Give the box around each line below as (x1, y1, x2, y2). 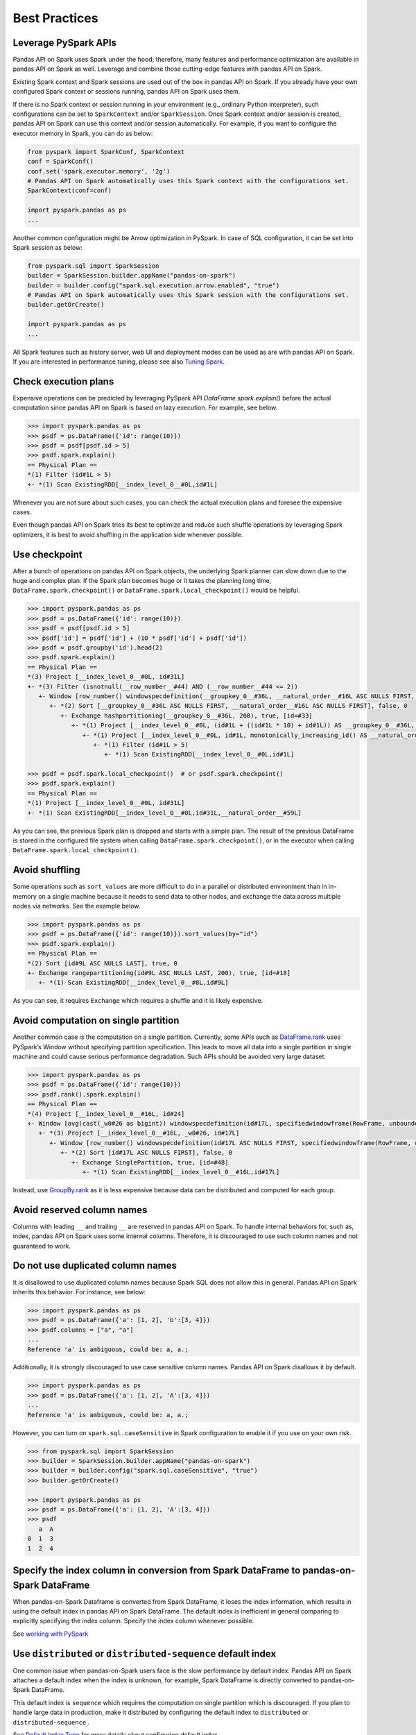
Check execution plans (12, 375, 114, 387)
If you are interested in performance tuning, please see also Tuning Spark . (12, 357, 225, 366)
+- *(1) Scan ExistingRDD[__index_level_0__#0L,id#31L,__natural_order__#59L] (27, 809, 302, 817)
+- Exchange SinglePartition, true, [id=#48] (71, 1158, 229, 1166)
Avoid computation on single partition (12, 1015, 180, 1026)
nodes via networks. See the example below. (12, 902, 141, 911)
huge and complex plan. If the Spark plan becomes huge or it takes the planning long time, (12, 577, 272, 585)
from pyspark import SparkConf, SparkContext (27, 148, 185, 155)
